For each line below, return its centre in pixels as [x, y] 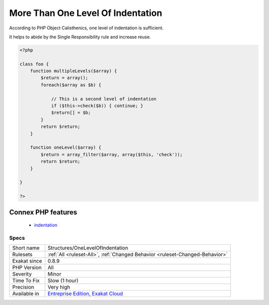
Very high [59, 287]
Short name [26, 248]
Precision [23, 287]
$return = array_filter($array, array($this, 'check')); [112, 154]
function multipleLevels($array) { [73, 71]
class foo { [34, 64]
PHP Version [27, 268]
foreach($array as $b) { [71, 85]
